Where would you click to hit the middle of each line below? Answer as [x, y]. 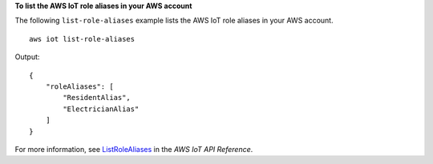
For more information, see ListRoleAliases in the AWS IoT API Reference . [134, 149]
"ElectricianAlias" [101, 109]
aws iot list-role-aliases [82, 39]
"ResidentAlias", [97, 98]
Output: [27, 57]
